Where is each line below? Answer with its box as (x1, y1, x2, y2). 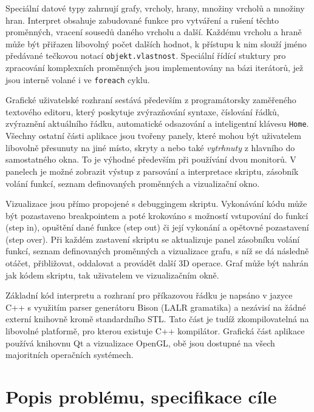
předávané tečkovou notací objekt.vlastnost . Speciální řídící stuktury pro (5, 49, 286, 62)
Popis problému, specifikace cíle (5, 384, 277, 408)
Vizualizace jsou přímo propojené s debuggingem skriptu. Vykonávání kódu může (5, 197, 307, 210)
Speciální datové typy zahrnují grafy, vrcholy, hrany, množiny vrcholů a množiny (5, 2, 305, 14)
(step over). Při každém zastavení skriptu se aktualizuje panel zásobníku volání (5, 232, 300, 245)
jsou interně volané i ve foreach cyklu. (5, 73, 150, 86)
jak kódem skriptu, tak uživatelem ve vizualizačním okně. (5, 268, 219, 281)
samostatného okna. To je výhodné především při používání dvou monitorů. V (5, 153, 296, 166)
